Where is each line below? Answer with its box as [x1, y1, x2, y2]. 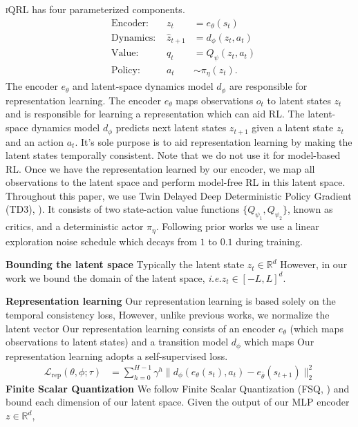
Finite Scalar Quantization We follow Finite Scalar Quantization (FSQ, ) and [6, 381, 350, 395]
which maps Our [244, 334, 314, 349]
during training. [236, 234, 303, 248]
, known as [287, 202, 333, 216]
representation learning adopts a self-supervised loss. [6, 348, 228, 363]
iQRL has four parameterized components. [6, 2, 185, 16]
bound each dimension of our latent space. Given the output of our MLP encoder [6, 395, 350, 409]
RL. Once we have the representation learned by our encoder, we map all [6, 161, 315, 175]
